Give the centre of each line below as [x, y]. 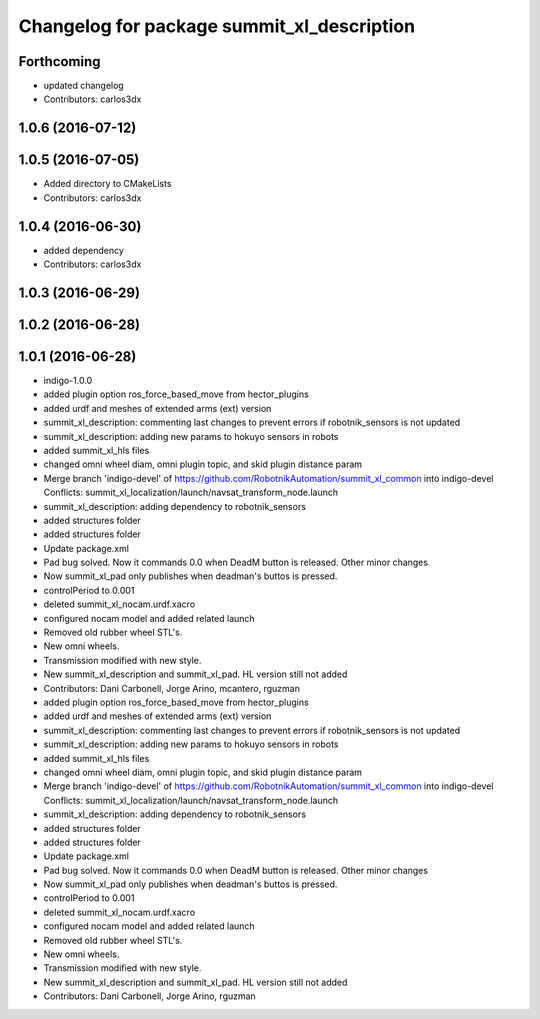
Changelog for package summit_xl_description [216, 26]
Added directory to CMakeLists [107, 184]
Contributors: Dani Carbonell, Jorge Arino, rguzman [150, 996]
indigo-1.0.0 [68, 380]
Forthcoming [59, 61]
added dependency [84, 250]
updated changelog [83, 86]
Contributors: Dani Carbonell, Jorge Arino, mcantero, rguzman [171, 688]
